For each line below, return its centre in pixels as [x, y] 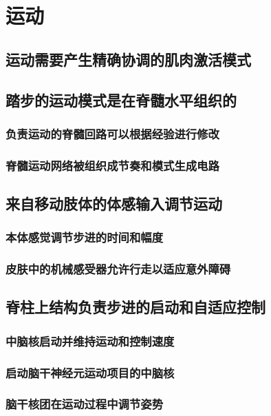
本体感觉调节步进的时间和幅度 [85, 237]
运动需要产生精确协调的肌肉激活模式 [128, 59]
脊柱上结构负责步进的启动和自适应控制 [135, 307]
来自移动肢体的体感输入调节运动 [114, 204]
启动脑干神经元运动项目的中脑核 [90, 372]
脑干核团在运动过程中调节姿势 [85, 404]
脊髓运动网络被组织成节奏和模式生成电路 [112, 165]
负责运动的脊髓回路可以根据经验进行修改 [112, 133]
